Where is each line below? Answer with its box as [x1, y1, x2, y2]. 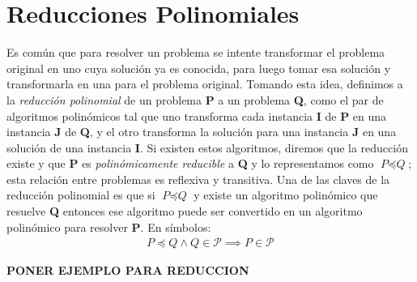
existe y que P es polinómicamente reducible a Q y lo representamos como [6, 155, 374, 172]
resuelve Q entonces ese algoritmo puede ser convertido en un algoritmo [6, 203, 363, 220]
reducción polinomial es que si [6, 186, 155, 203]
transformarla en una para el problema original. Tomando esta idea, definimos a [6, 75, 403, 92]
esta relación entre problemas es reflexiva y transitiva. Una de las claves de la [6, 170, 390, 187]
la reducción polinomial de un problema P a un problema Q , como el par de [6, 91, 384, 108]
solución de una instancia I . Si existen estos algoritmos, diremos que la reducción [6, 139, 408, 156]
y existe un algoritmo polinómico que [194, 186, 378, 203]
